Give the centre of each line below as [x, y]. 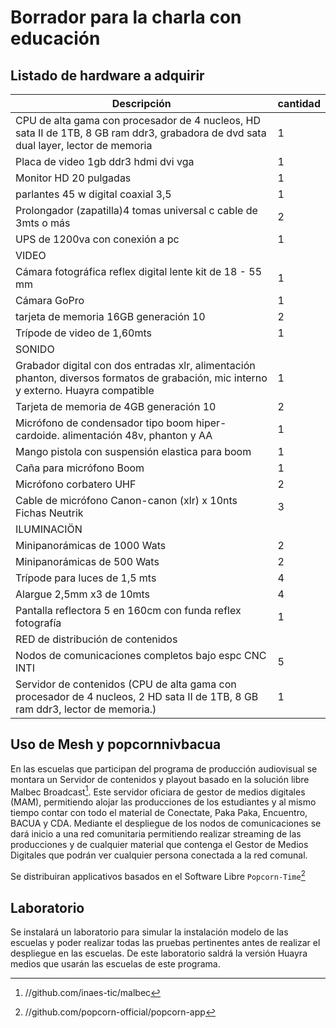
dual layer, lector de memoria [84, 145]
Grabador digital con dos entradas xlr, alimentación [135, 365]
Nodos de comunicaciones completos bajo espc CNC [141, 655]
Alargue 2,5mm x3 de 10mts [83, 594]
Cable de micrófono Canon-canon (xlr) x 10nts [126, 500]
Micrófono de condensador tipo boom [104, 423]
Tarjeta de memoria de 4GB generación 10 [116, 406]
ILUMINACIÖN [49, 529]
